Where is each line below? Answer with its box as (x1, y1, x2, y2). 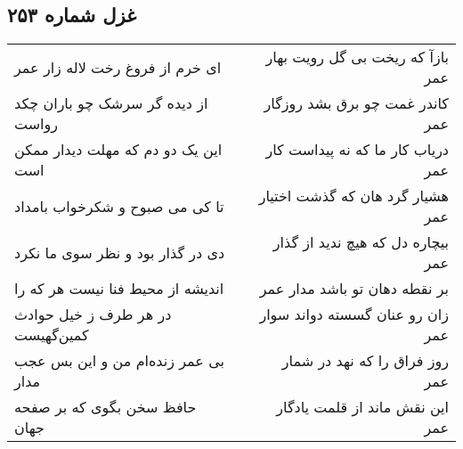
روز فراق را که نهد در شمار (281, 350, 449, 371)
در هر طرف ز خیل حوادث (14, 304, 172, 325)
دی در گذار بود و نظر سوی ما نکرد (14, 241, 225, 263)
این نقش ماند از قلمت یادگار (276, 396, 449, 418)
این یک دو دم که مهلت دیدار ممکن (14, 139, 223, 160)
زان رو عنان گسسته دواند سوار (259, 304, 449, 325)
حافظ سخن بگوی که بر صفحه (14, 396, 197, 418)
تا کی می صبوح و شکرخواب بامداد (14, 195, 224, 216)
